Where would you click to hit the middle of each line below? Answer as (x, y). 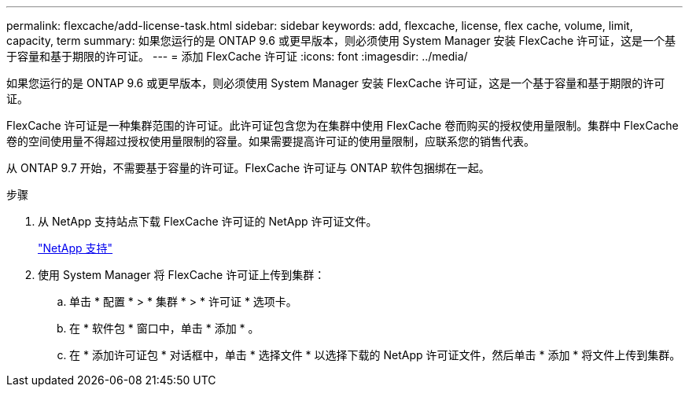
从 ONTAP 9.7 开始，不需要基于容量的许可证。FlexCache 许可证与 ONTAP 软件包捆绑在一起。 (248, 168)
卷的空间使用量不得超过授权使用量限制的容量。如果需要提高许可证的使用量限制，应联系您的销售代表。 (271, 141)
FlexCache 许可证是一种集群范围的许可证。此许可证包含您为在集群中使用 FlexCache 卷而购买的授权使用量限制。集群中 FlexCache (343, 125)
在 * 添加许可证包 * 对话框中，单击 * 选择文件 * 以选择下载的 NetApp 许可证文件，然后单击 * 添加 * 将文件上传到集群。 (375, 355)
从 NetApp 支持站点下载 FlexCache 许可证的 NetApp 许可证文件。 (208, 221)
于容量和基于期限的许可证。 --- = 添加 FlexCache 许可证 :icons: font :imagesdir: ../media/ (237, 56)
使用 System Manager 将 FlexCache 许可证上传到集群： (182, 275)
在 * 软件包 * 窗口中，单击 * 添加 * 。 (164, 328)
